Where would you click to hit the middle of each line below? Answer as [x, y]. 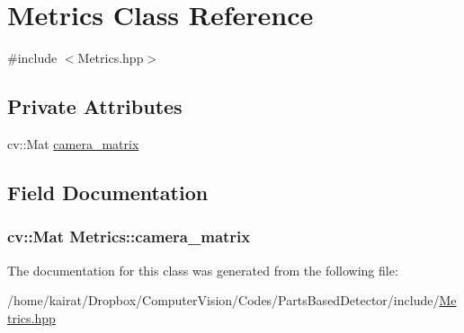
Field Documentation [108, 192]
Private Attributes [95, 106]
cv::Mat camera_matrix [73, 143]
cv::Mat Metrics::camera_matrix [129, 237]
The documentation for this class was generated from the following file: [203, 270]
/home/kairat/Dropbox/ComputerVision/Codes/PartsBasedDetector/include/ [223, 300]
